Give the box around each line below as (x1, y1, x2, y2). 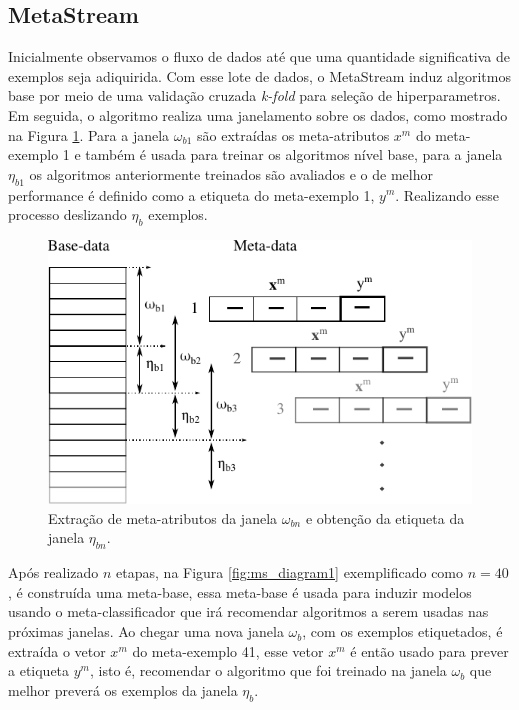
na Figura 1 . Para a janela (8, 124, 170, 145)
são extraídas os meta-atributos (197, 124, 390, 145)
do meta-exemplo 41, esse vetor (132, 640, 324, 661)
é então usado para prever (350, 640, 509, 661)
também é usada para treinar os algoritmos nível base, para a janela (85, 144, 503, 165)
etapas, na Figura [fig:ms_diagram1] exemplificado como (116, 562, 464, 583)
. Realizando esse (395, 184, 500, 205)
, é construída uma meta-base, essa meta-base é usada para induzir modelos (8, 581, 472, 602)
